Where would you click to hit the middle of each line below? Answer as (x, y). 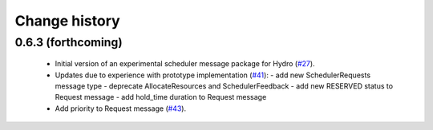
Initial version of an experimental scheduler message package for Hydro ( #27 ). (185, 64)
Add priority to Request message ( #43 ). (121, 108)
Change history (67, 21)
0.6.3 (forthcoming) (69, 42)
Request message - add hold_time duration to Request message (161, 97)
